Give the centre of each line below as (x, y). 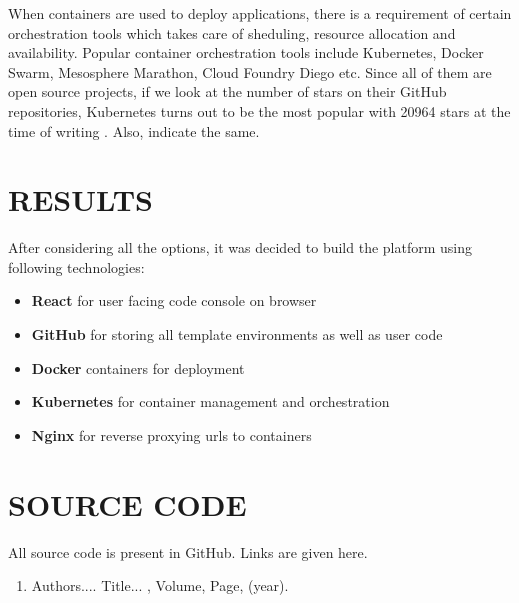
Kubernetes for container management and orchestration (210, 401)
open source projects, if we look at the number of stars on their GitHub (227, 91)
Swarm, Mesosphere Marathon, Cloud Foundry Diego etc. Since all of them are (250, 71)
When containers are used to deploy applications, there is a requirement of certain (260, 13)
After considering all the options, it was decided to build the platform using (240, 247)
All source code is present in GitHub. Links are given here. (188, 551)
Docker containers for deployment (138, 367)
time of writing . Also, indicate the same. (134, 130)
